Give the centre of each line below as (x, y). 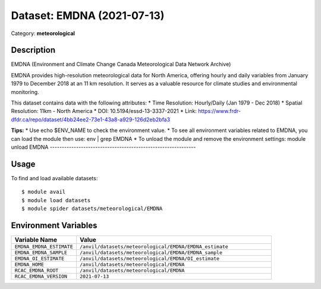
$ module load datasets (56, 200)
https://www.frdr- (219, 111)
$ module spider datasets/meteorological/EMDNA (92, 209)
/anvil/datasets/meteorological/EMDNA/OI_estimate (150, 258)
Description (33, 50)
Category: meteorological (43, 33)
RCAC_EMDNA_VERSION (41, 276)
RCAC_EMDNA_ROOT (37, 270)
